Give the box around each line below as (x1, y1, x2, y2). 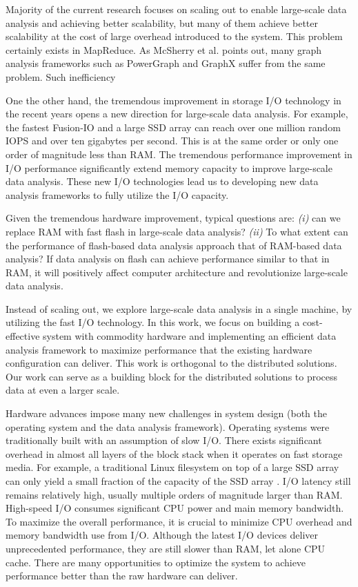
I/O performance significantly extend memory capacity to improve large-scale (6, 160, 332, 175)
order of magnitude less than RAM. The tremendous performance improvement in (6, 146, 352, 161)
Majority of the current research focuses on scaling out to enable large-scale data (6, 2, 347, 16)
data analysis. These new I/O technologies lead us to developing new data (6, 174, 319, 189)
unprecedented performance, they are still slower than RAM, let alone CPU (6, 541, 326, 555)
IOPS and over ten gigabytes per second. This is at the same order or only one (6, 133, 339, 148)
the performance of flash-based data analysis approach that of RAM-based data (6, 238, 342, 252)
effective (6, 329, 40, 343)
